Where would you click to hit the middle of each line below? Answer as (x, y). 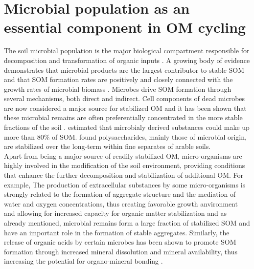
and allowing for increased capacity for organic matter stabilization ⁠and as (115, 213)
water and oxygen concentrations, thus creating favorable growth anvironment (121, 203)
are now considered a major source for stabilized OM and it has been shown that (125, 108)
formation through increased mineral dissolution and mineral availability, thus (121, 251)
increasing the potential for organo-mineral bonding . (83, 261)
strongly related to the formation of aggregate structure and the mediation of (120, 194)
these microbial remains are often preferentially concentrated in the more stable (123, 117)
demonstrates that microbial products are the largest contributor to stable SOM (124, 70)
